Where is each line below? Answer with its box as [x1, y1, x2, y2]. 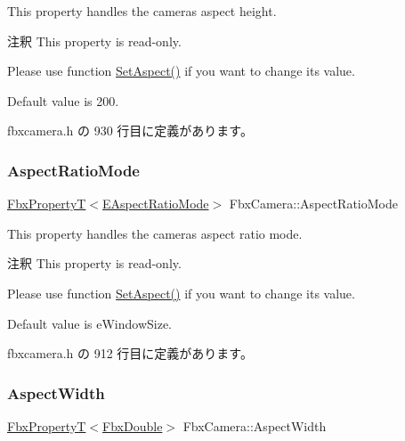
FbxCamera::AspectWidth [182, 416, 327, 435]
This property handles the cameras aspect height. [7, 2, 277, 20]
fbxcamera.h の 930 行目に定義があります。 [7, 121, 253, 140]
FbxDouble [102, 416, 163, 435]
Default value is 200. [7, 91, 119, 110]
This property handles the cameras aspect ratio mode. [7, 224, 303, 242]
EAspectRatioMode [102, 194, 209, 213]
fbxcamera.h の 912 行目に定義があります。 [7, 344, 253, 363]
